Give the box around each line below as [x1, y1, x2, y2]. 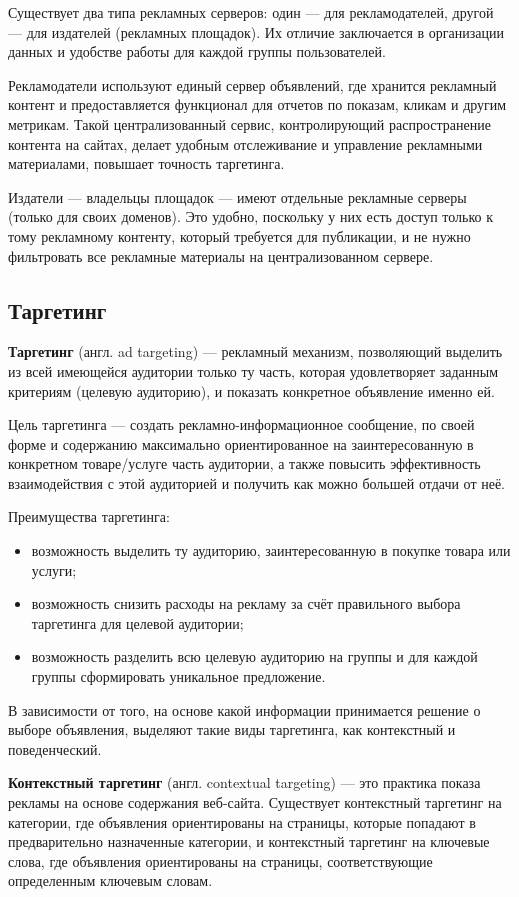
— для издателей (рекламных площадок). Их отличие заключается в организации [8, 21, 504, 42]
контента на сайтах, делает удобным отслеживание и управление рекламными [8, 133, 483, 154]
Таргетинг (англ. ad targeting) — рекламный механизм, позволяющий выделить [8, 341, 503, 362]
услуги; [31, 559, 77, 580]
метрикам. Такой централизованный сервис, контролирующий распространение [8, 113, 491, 134]
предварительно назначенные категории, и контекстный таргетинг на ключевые [8, 831, 490, 852]
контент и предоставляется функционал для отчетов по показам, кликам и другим [8, 94, 507, 115]
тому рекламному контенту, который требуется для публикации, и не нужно [8, 225, 471, 246]
